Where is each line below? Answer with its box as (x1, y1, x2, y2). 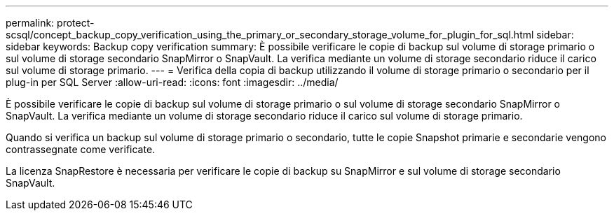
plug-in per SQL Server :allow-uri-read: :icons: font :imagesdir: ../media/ (6, 76, 339, 88)
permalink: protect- (6, 17, 95, 29)
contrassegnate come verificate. (6, 143, 156, 155)
